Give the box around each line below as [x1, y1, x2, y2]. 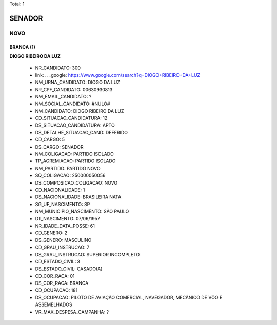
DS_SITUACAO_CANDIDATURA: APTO [35, 122, 115, 128]
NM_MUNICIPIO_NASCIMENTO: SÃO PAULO [35, 208, 129, 215]
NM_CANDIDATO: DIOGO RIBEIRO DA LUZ [35, 108, 124, 114]
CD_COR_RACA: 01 [35, 273, 75, 279]
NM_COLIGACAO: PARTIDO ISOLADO [35, 151, 114, 157]
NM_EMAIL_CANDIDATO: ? [35, 93, 92, 99]
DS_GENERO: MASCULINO [35, 237, 92, 243]
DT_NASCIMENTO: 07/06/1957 [35, 215, 100, 221]
